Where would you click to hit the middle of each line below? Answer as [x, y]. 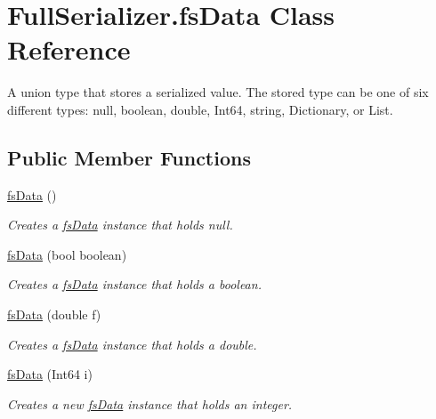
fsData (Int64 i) [50, 374]
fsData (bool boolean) [67, 254]
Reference [69, 49]
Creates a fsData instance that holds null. [120, 225]
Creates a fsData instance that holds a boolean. [134, 284]
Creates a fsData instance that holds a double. [132, 344]
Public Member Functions [129, 157]
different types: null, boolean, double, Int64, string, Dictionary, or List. [200, 109]
